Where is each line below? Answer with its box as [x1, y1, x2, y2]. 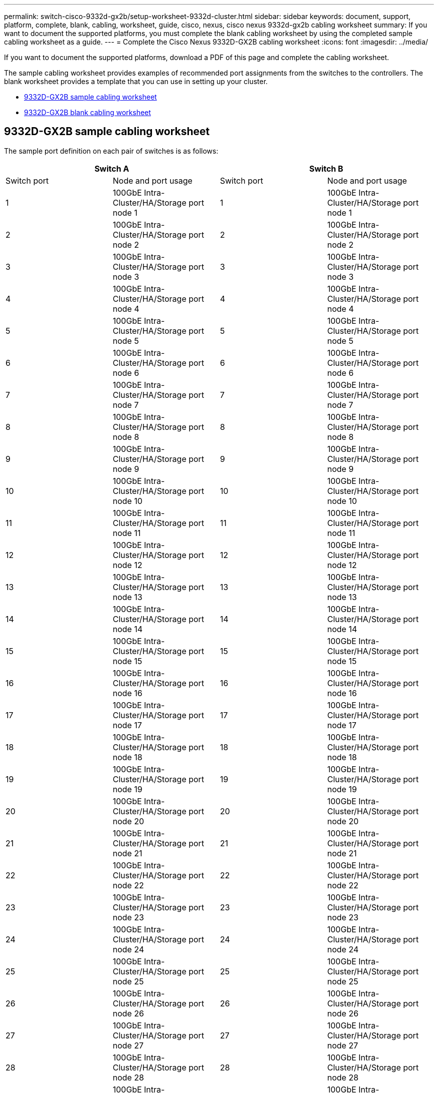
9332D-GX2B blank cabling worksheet [24, 108, 151, 117]
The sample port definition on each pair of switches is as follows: [4, 146, 218, 155]
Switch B [309, 163, 343, 174]
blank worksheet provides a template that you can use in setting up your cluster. [4, 77, 268, 86]
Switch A [94, 163, 129, 174]
